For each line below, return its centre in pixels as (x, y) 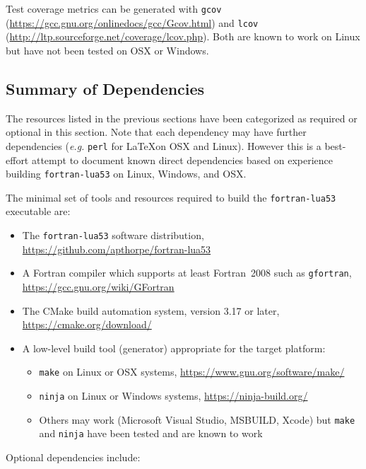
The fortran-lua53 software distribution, (113, 235)
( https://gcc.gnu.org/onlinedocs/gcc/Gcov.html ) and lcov (132, 22)
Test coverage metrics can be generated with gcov (114, 8)
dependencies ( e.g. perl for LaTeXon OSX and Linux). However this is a (164, 145)
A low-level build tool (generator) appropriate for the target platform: (174, 348)
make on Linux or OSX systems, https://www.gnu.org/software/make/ (192, 372)
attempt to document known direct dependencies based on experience (182, 160)
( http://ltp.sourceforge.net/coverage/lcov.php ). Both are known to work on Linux (183, 36)
